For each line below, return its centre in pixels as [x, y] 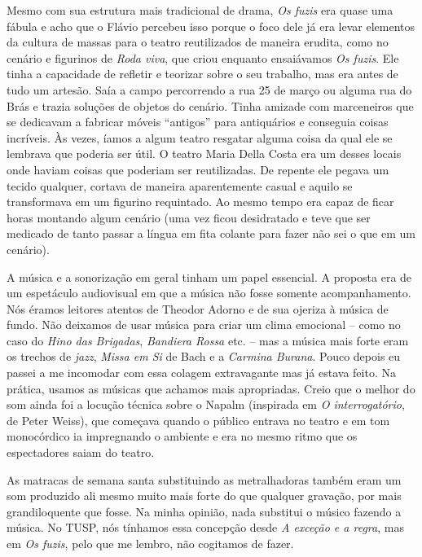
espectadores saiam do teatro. [81, 452]
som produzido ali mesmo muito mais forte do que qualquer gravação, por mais [204, 496]
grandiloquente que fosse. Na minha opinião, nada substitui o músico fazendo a [204, 511]
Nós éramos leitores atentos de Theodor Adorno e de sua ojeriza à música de [198, 308]
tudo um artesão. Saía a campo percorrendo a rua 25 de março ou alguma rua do [209, 89]
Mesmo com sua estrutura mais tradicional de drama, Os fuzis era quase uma [200, 10]
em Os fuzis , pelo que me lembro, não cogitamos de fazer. [150, 543]
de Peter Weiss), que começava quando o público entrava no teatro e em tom [198, 420]
